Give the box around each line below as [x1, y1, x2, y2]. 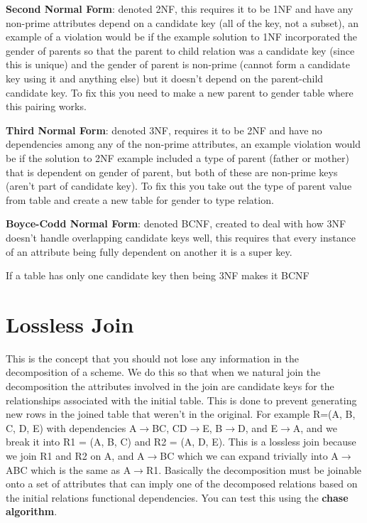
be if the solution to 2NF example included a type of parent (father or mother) [6, 150, 349, 165]
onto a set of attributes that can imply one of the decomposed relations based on [6, 476, 358, 491]
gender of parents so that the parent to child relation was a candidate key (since [6, 43, 355, 58]
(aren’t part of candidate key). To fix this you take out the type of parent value [6, 178, 352, 193]
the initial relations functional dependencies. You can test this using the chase [6, 490, 349, 505]
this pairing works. [6, 99, 87, 114]
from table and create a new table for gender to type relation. [6, 192, 274, 207]
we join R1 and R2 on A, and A [6, 448, 145, 463]
